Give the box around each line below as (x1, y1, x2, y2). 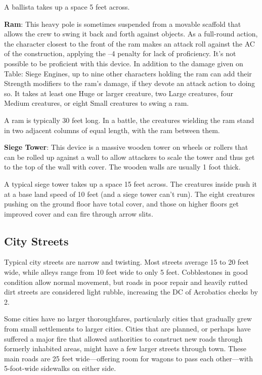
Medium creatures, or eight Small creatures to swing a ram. (4, 98, 189, 108)
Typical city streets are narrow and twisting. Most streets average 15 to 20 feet (4, 257, 249, 267)
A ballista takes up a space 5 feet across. (4, 2, 130, 12)
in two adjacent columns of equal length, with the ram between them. (4, 124, 220, 135)
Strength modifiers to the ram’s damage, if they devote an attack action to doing (4, 78, 255, 89)
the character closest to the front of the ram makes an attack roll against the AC (4, 38, 255, 49)
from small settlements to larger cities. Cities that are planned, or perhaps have (4, 323, 251, 334)
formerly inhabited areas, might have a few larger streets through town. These (4, 343, 246, 354)
